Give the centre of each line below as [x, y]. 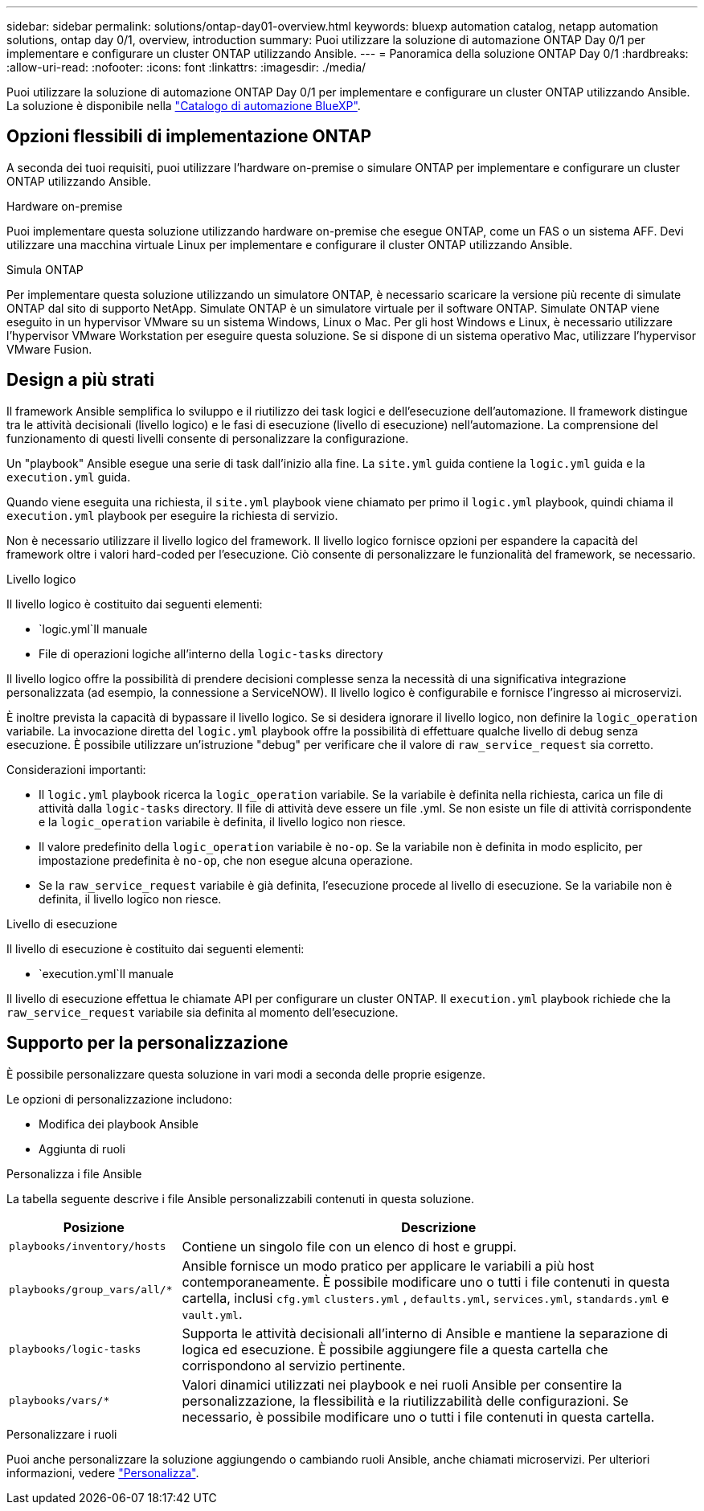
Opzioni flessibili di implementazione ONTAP [189, 137]
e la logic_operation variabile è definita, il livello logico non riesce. [222, 821]
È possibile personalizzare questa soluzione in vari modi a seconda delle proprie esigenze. [246, 1074]
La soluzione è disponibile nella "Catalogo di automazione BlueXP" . [184, 106]
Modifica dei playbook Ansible [119, 1124]
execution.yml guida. [69, 477]
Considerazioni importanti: [76, 769]
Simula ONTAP [45, 269]
